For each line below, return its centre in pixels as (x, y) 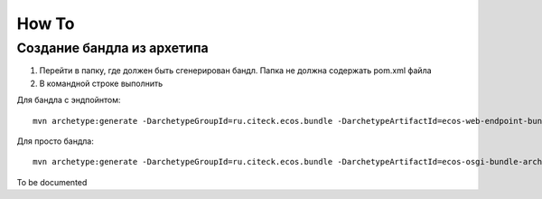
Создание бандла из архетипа (113, 48)
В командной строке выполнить (101, 83)
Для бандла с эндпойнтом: (69, 100)
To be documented (52, 182)
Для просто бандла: (55, 141)
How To (46, 24)
